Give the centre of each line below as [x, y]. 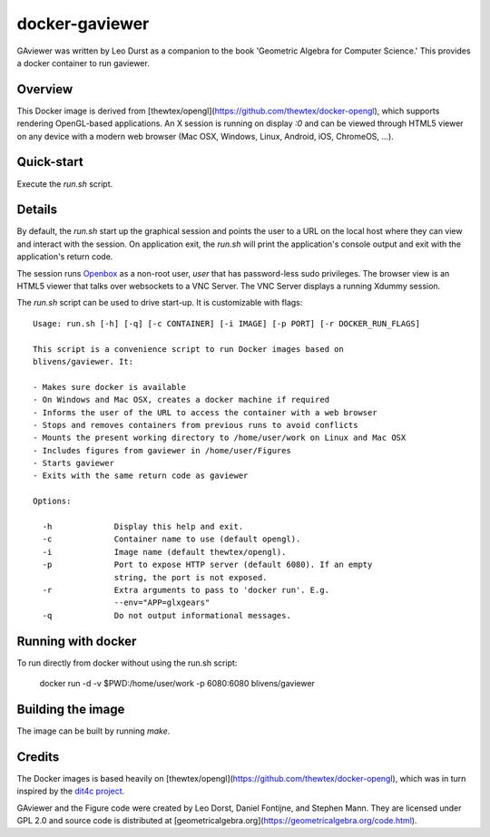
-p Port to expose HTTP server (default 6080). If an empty [207, 565]
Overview [45, 89]
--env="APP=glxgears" [162, 603]
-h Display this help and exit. [143, 527]
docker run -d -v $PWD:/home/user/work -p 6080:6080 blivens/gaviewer [177, 684]
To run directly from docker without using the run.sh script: [127, 663]
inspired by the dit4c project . [71, 791]
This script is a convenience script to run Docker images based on [188, 349]
